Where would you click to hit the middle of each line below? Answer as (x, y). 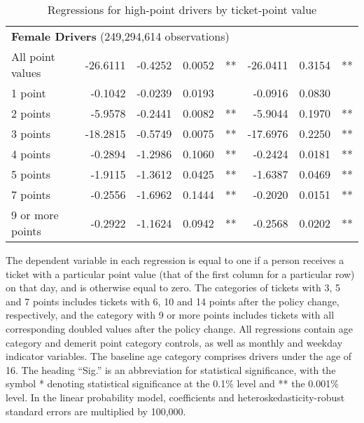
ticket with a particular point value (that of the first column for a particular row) (180, 273)
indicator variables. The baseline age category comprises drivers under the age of (179, 356)
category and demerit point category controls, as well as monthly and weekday (174, 342)
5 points (31, 174)
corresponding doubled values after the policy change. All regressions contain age (180, 328)
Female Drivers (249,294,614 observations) (120, 36)
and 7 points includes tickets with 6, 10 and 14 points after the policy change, (173, 301)
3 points (31, 133)
